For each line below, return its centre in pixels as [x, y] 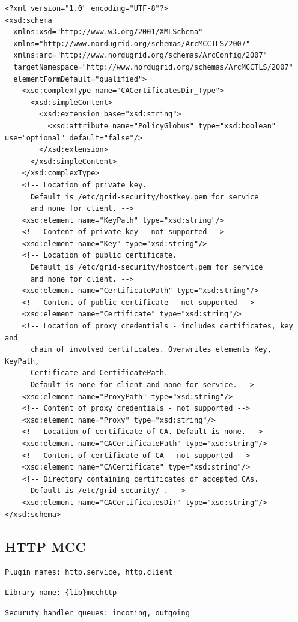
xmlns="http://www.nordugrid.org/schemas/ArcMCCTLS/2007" [132, 44]
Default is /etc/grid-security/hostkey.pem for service [144, 197]
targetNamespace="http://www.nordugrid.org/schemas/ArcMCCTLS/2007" [153, 67]
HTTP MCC [45, 546]
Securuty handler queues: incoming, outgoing [97, 613]
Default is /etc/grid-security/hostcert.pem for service [147, 267]
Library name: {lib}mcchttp [61, 592]
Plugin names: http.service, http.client [89, 572]
